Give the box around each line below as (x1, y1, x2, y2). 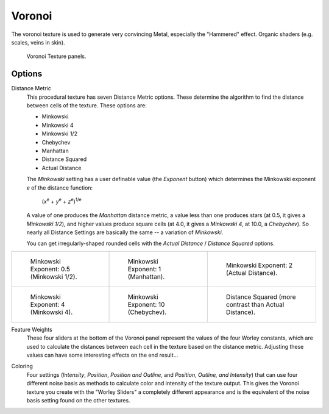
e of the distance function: (26, 184, 93, 191)
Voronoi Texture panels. (26, 52, 87, 60)
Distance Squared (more (225, 293, 296, 301)
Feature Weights (11, 326, 53, 333)
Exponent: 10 (127, 300, 165, 309)
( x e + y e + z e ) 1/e (41, 197, 82, 205)
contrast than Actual (225, 300, 285, 309)
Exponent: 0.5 (30, 265, 70, 273)
